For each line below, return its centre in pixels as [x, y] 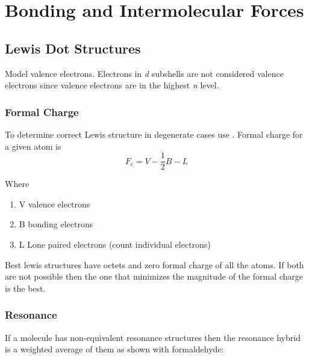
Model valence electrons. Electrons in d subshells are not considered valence [144, 73]
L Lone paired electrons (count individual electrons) [115, 244]
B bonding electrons [56, 224]
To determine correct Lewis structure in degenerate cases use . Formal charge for [154, 134]
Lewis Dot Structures [73, 48]
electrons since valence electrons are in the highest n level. [112, 85]
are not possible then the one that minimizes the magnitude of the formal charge [154, 276]
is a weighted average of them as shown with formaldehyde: [114, 349]
